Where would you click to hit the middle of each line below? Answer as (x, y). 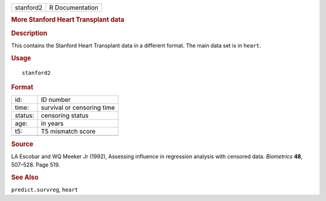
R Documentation (74, 8)
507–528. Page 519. (36, 165)
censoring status (65, 116)
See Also (25, 177)
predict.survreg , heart (45, 190)
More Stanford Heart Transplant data (68, 20)
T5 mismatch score (68, 132)
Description (29, 33)
